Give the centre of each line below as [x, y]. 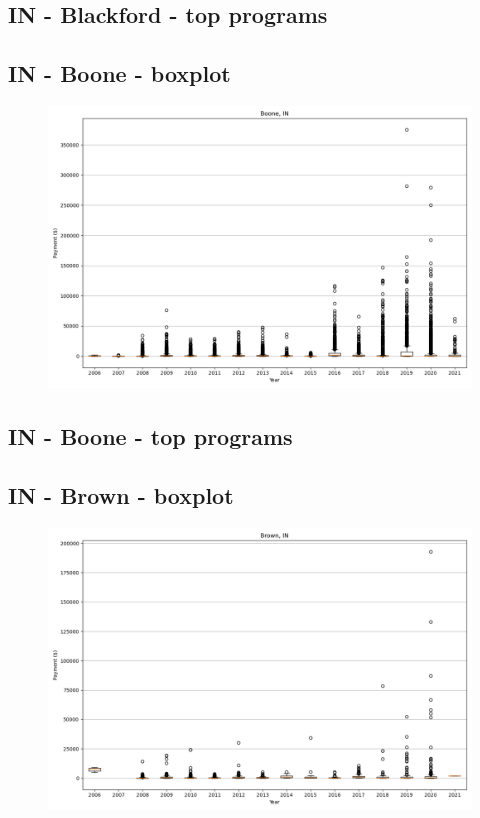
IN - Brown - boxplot [121, 495]
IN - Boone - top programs [150, 436]
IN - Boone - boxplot [119, 73]
